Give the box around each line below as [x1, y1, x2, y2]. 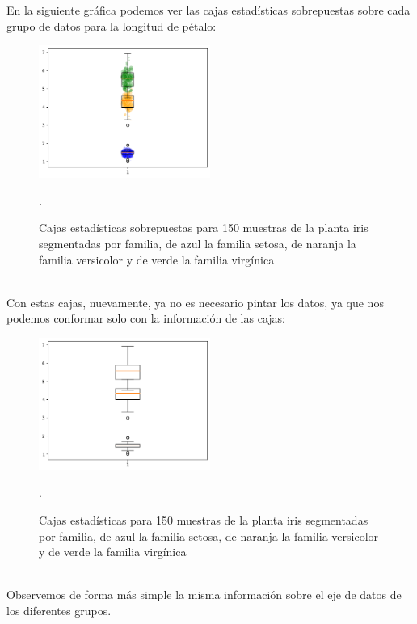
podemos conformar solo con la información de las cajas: [6, 310, 285, 327]
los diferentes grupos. [6, 602, 112, 618]
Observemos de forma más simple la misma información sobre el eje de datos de [6, 586, 402, 603]
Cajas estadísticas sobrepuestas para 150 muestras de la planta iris [39, 219, 369, 236]
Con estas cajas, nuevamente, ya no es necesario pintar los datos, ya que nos [6, 293, 384, 310]
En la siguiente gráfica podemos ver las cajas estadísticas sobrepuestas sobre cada [6, 2, 411, 18]
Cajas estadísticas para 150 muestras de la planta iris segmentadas [39, 512, 369, 529]
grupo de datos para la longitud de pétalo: [6, 17, 217, 34]
